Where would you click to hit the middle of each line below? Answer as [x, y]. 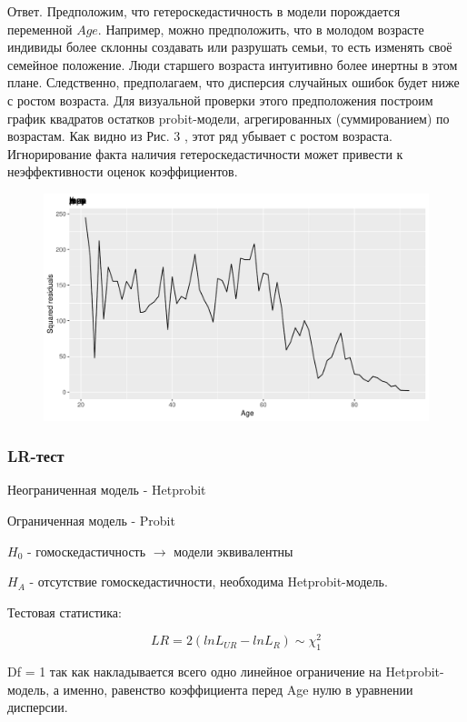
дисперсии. [38, 707]
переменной [40, 29]
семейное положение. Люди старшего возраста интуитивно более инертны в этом [233, 64]
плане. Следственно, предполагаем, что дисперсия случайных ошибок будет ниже [233, 82]
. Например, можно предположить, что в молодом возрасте [261, 29]
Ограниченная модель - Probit [91, 521]
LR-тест [36, 456]
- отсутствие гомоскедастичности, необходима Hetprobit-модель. [209, 582]
